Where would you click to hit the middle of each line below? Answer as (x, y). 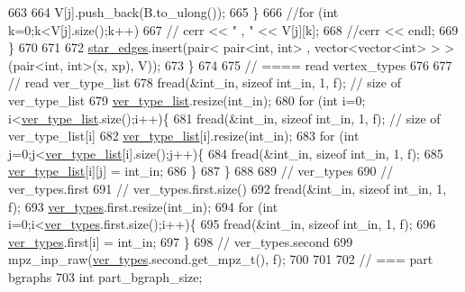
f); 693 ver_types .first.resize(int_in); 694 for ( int (143, 206)
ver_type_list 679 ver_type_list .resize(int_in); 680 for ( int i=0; (187, 100)
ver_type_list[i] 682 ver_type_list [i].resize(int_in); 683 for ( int (184, 136)
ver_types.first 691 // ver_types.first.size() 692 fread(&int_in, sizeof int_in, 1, (228, 188)
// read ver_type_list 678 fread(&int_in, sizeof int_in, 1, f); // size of (205, 82)
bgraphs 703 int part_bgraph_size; (105, 276)
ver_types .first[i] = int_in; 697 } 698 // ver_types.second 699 (181, 241)
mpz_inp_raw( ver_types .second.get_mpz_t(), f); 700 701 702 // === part (221, 259)
